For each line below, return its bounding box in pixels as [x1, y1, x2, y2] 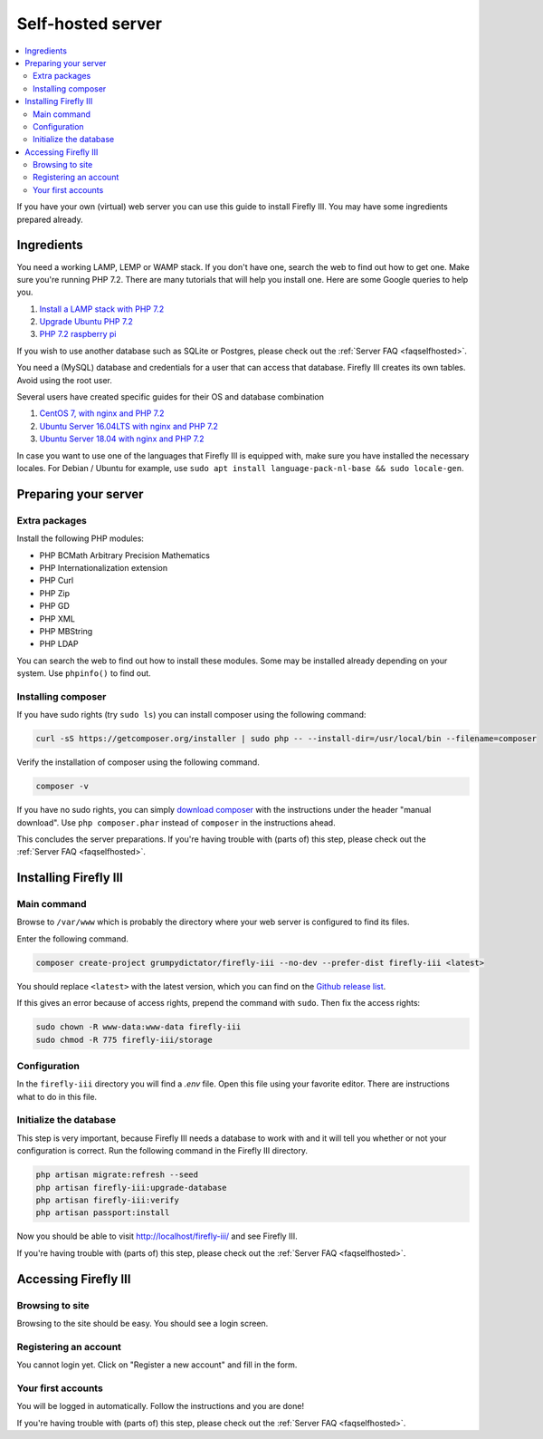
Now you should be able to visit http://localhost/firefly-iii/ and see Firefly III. [16, 1231, 298, 1241]
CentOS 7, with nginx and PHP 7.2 [39, 408, 165, 419]
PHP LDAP [39, 639, 79, 650]
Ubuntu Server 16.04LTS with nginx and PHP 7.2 [39, 420, 219, 431]
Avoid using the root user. [16, 374, 113, 385]
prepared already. [16, 214, 83, 225]
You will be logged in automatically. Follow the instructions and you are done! [16, 1401, 305, 1412]
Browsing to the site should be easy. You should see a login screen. [16, 1318, 269, 1328]
